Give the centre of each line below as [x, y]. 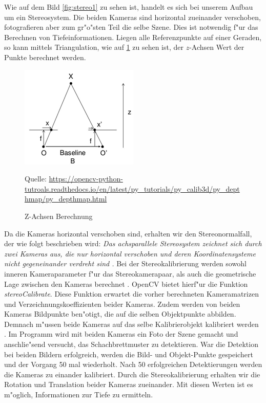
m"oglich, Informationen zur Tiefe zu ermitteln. [79, 395]
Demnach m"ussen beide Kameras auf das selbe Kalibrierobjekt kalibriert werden [131, 324]
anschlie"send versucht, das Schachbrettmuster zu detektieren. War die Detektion [131, 344]
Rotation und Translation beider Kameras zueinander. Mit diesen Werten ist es [129, 384]
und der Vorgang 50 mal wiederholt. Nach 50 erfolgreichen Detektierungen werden [133, 364]
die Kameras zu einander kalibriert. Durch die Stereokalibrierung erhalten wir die [132, 374]
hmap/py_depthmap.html [66, 199]
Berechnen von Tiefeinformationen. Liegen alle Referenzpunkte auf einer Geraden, [133, 37]
